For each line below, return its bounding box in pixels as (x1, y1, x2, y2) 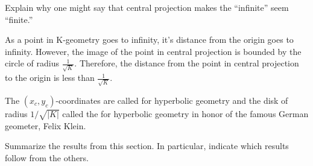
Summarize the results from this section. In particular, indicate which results (5, 139, 289, 152)
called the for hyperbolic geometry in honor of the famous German (62, 107, 309, 120)
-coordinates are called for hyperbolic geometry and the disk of (55, 94, 288, 106)
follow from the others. (5, 151, 89, 164)
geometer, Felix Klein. (5, 119, 86, 132)
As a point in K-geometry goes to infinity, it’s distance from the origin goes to (5, 33, 294, 46)
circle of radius (5, 57, 59, 69)
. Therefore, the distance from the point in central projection (74, 57, 299, 69)
